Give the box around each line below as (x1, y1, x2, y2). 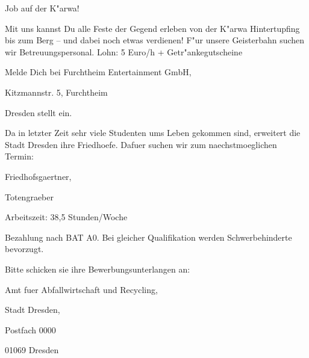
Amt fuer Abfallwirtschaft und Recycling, (5, 283, 158, 295)
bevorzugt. (5, 242, 44, 255)
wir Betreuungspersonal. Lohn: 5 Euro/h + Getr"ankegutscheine (5, 45, 243, 58)
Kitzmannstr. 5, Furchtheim (5, 85, 108, 98)
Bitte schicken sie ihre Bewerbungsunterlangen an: (5, 262, 190, 275)
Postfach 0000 (5, 323, 56, 336)
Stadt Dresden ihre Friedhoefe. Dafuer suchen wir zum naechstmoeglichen (5, 138, 277, 150)
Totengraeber (5, 190, 54, 203)
